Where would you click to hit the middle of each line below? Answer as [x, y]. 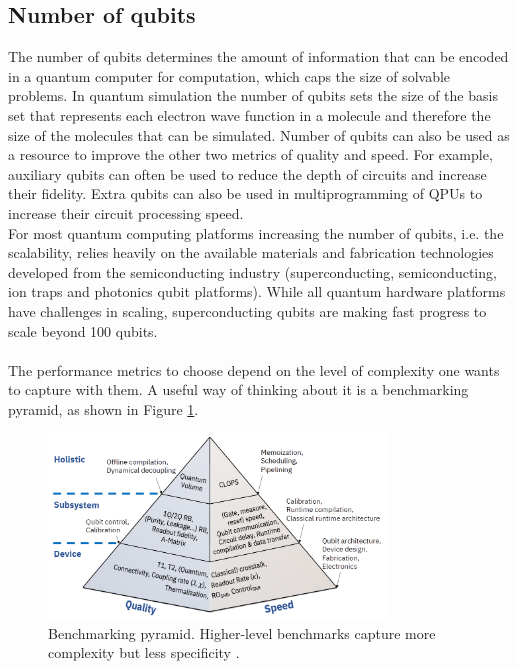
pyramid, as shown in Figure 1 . [103, 408]
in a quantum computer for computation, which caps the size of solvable [229, 75]
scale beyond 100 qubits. [83, 330]
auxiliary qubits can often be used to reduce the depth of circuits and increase [247, 173]
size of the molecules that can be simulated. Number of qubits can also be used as [259, 134]
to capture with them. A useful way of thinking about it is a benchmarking [238, 389]
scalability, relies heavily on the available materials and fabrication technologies [251, 252]
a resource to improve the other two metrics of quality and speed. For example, [250, 154]
